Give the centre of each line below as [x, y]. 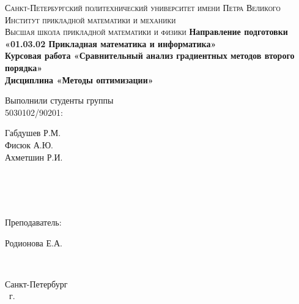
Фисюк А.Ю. [29, 144]
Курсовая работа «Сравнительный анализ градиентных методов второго [150, 55]
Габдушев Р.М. [33, 133]
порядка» [24, 67]
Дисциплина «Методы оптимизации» [79, 79]
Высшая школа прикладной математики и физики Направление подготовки [146, 32]
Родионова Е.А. [34, 242]
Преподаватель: [33, 222]
